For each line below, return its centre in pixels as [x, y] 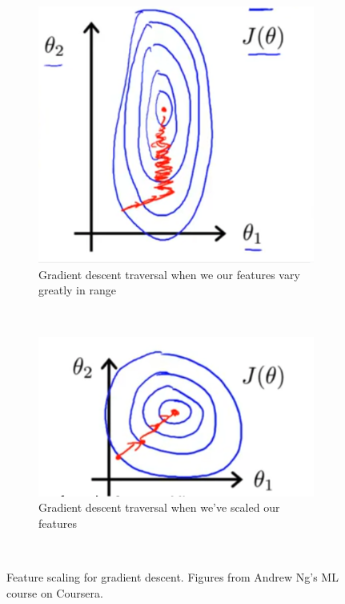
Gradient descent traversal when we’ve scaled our [159, 507]
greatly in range [77, 290]
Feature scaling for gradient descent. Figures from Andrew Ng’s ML [172, 576]
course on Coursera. [55, 592]
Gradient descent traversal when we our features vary [169, 274]
